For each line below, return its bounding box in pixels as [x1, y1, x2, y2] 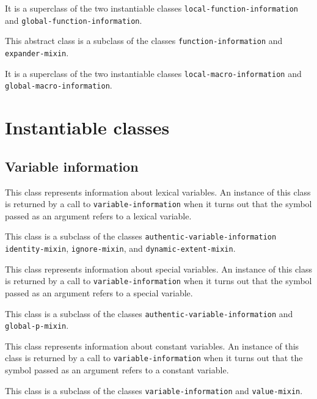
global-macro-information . [5, 79, 112, 92]
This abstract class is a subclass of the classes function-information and [5, 34, 283, 47]
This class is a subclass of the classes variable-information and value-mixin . [5, 384, 303, 397]
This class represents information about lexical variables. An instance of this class [5, 185, 311, 198]
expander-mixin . [5, 46, 69, 59]
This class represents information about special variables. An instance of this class [5, 262, 313, 275]
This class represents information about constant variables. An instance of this [5, 339, 299, 352]
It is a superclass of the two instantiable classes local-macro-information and [5, 67, 302, 79]
